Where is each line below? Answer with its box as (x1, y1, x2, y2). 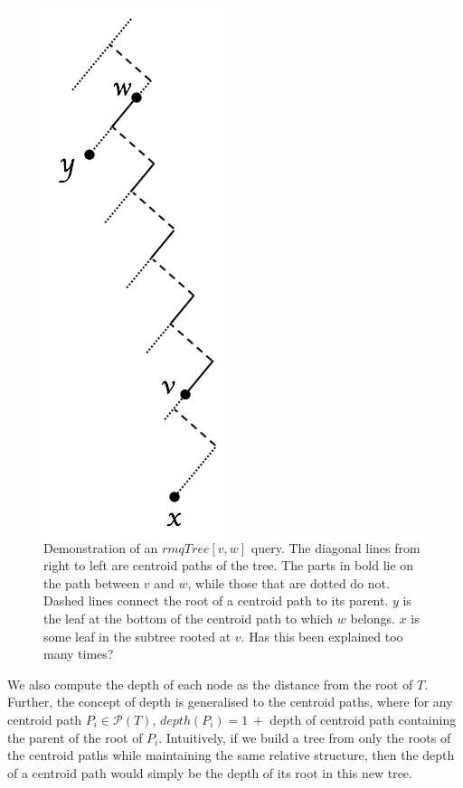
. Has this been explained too (241, 626, 403, 645)
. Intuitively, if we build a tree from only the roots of (158, 727, 451, 746)
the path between (43, 573, 140, 592)
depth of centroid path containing (269, 709, 457, 728)
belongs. (350, 608, 395, 627)
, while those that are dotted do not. (187, 573, 390, 592)
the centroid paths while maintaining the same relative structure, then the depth (7, 746, 455, 765)
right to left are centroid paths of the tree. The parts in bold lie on (43, 556, 414, 575)
